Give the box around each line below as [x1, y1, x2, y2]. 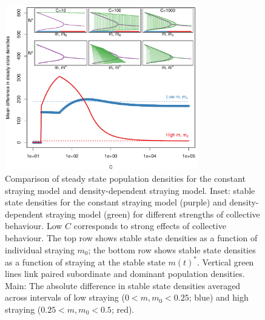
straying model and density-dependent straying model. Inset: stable [5, 184, 255, 196]
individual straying [5, 243, 75, 256]
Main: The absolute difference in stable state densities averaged [5, 279, 241, 292]
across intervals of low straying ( [5, 291, 125, 304]
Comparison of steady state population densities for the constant [5, 172, 246, 184]
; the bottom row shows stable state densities [88, 243, 256, 256]
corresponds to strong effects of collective [73, 219, 226, 232]
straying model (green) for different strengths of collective [45, 207, 260, 220]
